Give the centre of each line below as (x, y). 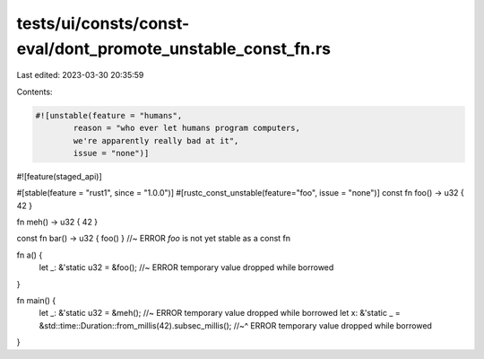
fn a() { (30, 255)
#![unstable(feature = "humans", (109, 115)
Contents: (35, 92)
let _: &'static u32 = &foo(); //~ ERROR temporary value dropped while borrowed (186, 267)
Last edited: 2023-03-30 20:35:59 (80, 75)
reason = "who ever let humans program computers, (186, 128)
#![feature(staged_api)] (59, 176)
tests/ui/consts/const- (103, 23)
